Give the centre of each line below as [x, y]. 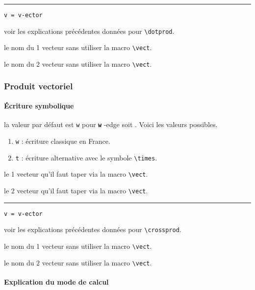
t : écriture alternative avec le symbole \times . [86, 157]
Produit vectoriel [38, 86]
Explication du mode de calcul [56, 281]
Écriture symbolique [39, 106]
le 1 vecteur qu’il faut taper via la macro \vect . [76, 174]
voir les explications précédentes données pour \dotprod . [89, 31]
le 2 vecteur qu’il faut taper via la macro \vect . [76, 190]
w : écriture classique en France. [63, 141]
